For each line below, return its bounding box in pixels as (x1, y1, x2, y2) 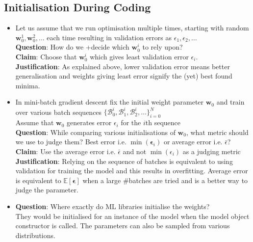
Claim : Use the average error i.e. (15, 146, 116, 157)
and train (216, 97, 245, 107)
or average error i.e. (163, 136, 223, 147)
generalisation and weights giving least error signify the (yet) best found (15, 71, 232, 81)
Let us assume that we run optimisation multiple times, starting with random (15, 23, 249, 33)
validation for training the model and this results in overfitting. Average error (15, 165, 248, 176)
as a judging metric (182, 146, 241, 157)
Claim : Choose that (15, 51, 77, 61)
